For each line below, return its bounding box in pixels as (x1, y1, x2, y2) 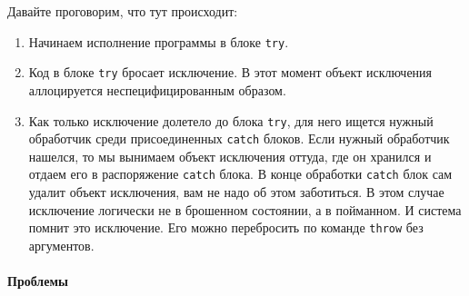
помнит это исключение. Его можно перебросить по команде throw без (28, 218, 424, 237)
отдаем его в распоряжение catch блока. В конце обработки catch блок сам (28, 164, 453, 183)
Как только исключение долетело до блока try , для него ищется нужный (28, 111, 434, 130)
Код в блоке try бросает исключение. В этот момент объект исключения (28, 63, 433, 82)
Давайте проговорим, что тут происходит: (7, 2, 238, 20)
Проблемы (7, 271, 68, 291)
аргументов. (28, 235, 95, 254)
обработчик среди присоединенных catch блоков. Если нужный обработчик (28, 129, 450, 148)
